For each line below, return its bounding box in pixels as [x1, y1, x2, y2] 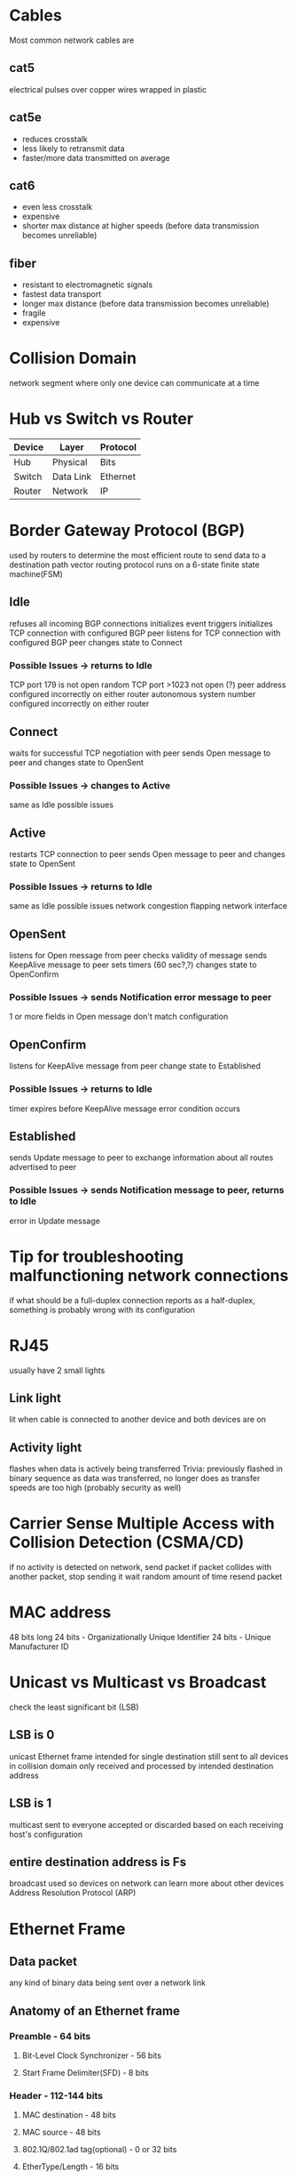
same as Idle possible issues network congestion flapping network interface [9, 901, 288, 911]
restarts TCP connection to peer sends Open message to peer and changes [9, 849, 285, 860]
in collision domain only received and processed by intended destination [9, 1760, 274, 1771]
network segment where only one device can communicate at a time [9, 378, 260, 389]
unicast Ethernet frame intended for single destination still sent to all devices [9, 1750, 289, 1761]
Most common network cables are [9, 35, 135, 45]
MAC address [9, 1602, 112, 1622]
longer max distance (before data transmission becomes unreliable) [21, 299, 270, 309]
